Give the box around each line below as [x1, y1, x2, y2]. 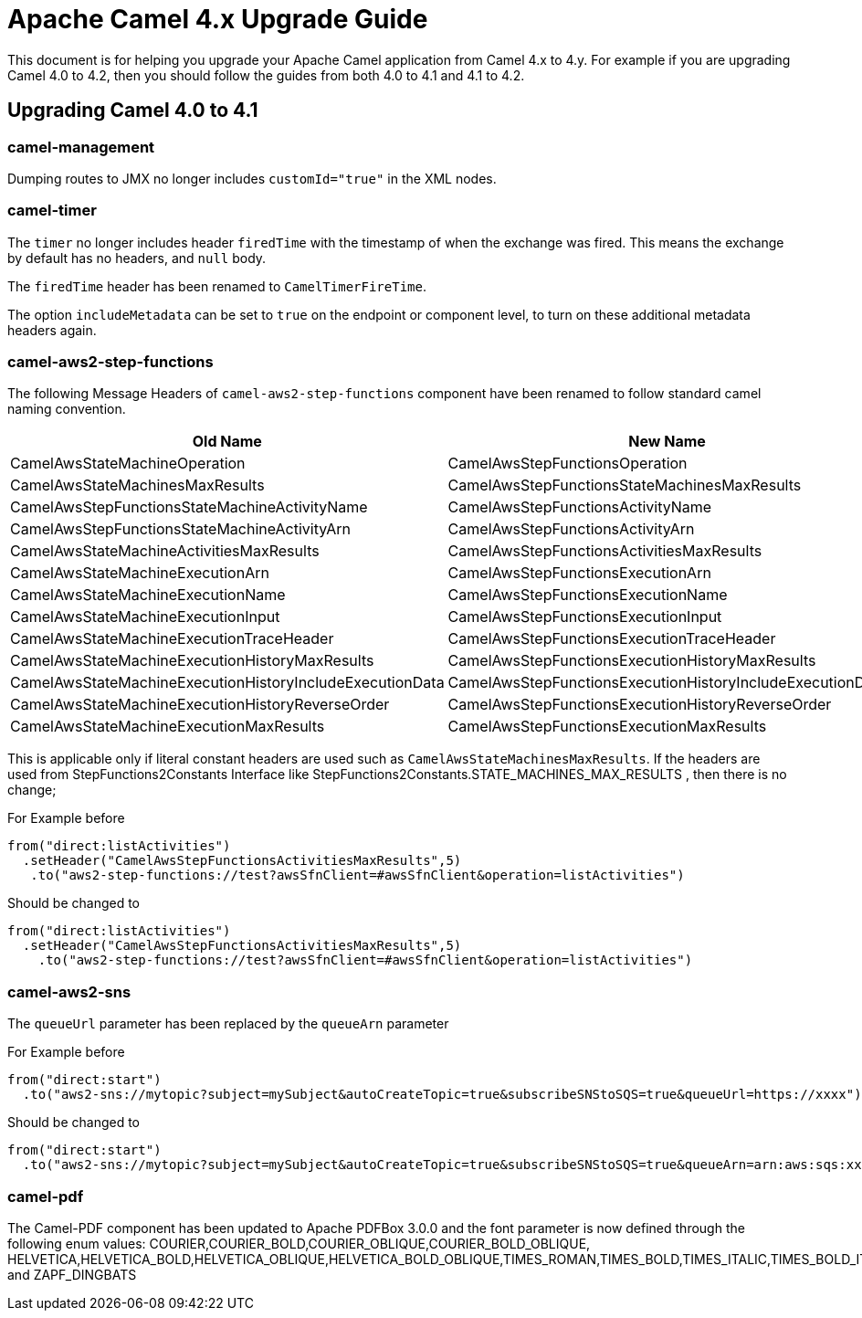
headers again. [7, 322, 97, 338]
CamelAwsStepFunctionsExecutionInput [447, 607, 722, 627]
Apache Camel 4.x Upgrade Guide [7, 4, 428, 35]
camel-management [7, 137, 155, 156]
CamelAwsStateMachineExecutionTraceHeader [10, 629, 334, 648]
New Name [628, 432, 706, 451]
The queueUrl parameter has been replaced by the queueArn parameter [7, 1016, 449, 1032]
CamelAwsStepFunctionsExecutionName [447, 585, 728, 605]
